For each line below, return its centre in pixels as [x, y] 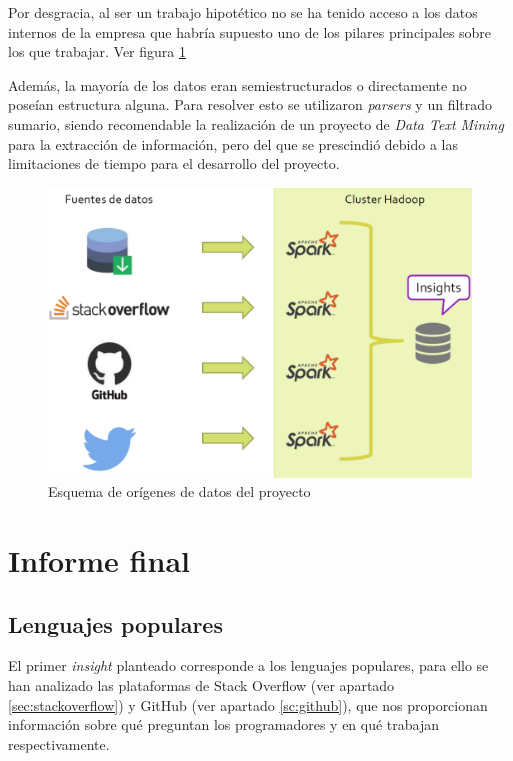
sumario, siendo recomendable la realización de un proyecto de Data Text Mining [256, 123]
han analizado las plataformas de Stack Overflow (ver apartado [201, 684]
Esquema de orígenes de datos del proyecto [179, 491]
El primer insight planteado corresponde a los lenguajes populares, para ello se [248, 665]
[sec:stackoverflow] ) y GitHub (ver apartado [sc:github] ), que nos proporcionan [248, 704]
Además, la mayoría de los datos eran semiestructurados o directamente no [237, 84]
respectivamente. [59, 743]
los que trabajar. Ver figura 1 [97, 51]
